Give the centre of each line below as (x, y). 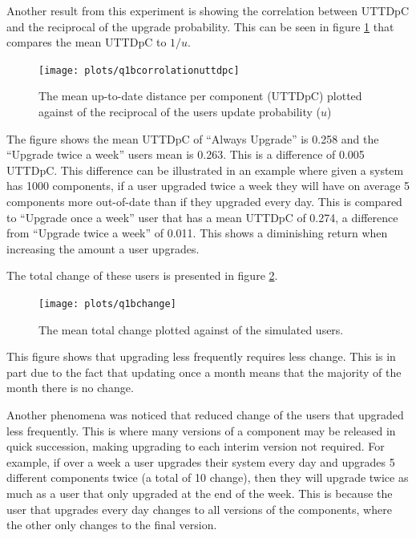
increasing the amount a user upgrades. (103, 248)
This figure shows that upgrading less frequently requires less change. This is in (201, 356)
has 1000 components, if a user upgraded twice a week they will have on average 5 (208, 186)
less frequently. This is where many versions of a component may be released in (201, 430)
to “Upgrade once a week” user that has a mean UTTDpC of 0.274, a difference (202, 217)
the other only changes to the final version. (112, 525)
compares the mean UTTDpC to (87, 42)
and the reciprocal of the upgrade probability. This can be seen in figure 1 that (200, 26)
